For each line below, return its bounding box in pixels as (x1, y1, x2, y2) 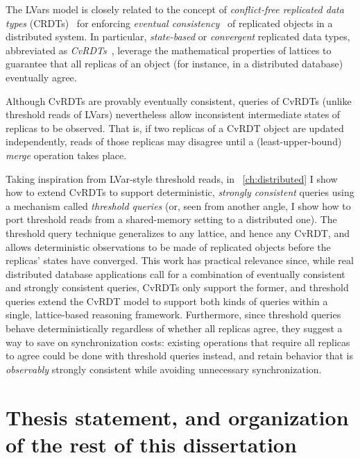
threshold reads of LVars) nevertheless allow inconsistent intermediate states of (6, 107, 341, 122)
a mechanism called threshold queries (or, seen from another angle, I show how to (6, 198, 351, 213)
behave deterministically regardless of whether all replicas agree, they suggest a (6, 321, 343, 336)
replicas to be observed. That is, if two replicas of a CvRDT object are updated (6, 120, 344, 135)
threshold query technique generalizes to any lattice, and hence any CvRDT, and (6, 225, 350, 240)
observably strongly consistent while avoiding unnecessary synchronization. (6, 361, 322, 376)
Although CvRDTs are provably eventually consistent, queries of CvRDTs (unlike (6, 93, 352, 108)
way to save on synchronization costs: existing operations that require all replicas (6, 334, 350, 349)
